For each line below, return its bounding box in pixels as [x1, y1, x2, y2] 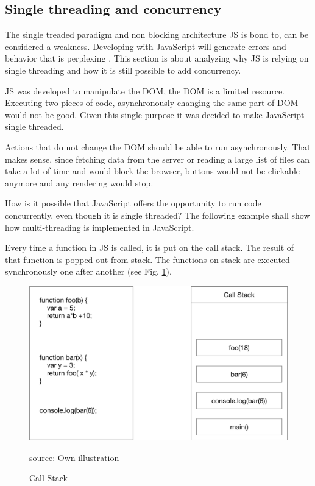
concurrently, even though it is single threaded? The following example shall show [5, 208, 310, 221]
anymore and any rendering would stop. [5, 176, 154, 189]
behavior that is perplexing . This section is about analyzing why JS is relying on [5, 52, 309, 65]
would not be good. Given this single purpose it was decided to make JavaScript [5, 108, 305, 121]
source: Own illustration [29, 451, 119, 463]
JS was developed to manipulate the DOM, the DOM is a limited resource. [5, 84, 285, 97]
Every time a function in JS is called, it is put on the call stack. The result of [5, 241, 294, 254]
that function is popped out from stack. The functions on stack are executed [5, 253, 290, 266]
